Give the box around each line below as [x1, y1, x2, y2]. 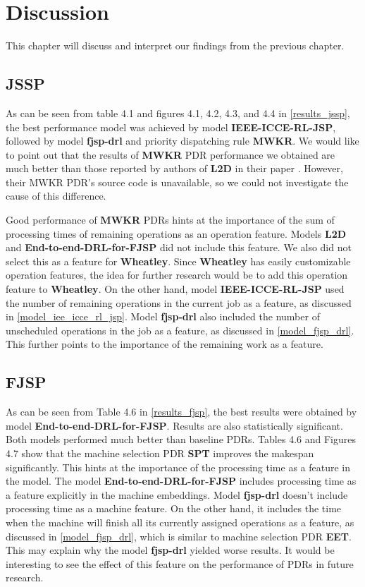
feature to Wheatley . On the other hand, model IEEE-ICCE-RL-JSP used [6, 282, 345, 296]
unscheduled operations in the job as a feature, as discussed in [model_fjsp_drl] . [6, 322, 354, 337]
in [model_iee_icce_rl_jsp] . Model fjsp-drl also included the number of [6, 309, 320, 324]
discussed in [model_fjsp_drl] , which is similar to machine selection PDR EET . [6, 528, 352, 543]
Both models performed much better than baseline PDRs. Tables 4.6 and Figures [6, 432, 356, 447]
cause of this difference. [6, 188, 106, 203]
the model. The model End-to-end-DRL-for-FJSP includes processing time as [6, 473, 357, 488]
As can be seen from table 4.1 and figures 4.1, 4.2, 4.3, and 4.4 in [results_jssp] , [6, 105, 350, 120]
